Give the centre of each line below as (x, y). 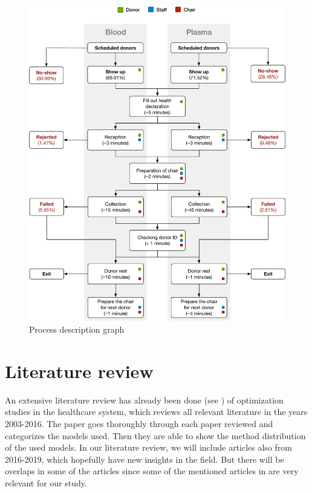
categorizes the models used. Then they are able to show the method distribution (155, 435)
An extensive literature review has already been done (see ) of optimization (144, 400)
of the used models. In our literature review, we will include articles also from (148, 447)
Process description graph (77, 329)
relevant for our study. (46, 482)
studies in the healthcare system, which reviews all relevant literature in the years (156, 412)
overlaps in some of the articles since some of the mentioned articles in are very (152, 471)
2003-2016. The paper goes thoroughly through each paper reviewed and (139, 423)
